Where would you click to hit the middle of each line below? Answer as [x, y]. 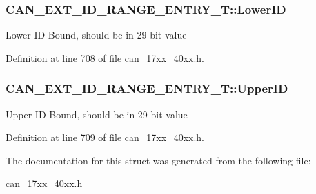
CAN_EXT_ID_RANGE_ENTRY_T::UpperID [147, 88]
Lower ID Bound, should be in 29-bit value [96, 35]
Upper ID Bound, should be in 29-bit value [97, 114]
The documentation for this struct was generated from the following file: [158, 160]
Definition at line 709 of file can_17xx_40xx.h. [105, 137]
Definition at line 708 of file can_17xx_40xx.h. [105, 57]
